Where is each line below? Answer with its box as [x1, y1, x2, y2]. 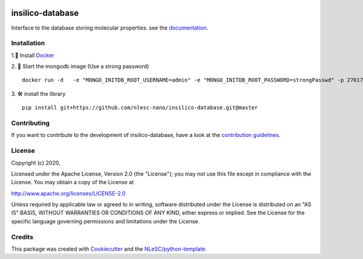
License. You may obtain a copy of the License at [11, 179, 134, 186]
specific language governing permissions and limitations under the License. [11, 217, 200, 225]
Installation [11, 39, 45, 48]
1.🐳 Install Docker [11, 51, 54, 59]
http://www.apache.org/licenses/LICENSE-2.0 [11, 190, 126, 197]
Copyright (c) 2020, [11, 159, 60, 166]
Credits [11, 232, 33, 241]
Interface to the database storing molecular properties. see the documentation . [11, 24, 209, 31]
